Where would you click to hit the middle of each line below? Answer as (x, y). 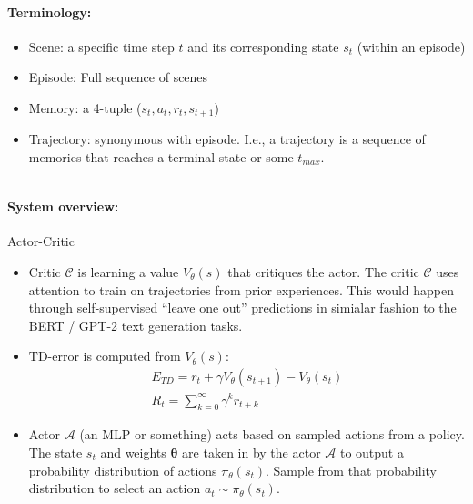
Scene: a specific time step (101, 46)
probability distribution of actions (123, 470)
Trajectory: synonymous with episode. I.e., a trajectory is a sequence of (227, 139)
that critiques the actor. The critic (323, 272)
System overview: (63, 206)
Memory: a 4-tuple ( (85, 107)
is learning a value (128, 272)
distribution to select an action (115, 488)
